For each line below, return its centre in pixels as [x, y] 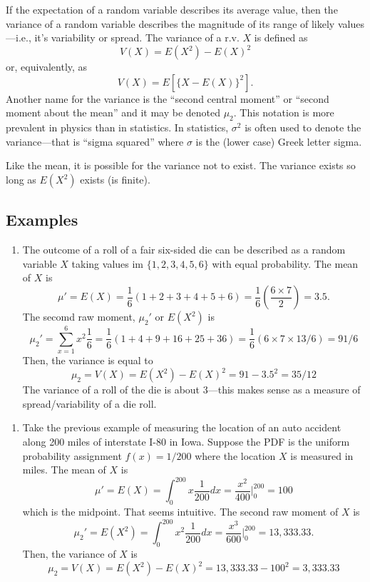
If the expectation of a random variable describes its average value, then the [172, 9]
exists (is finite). [115, 180]
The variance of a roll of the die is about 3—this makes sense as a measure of [191, 390]
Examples [42, 220]
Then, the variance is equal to [88, 360]
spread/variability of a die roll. [89, 403]
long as [21, 180]
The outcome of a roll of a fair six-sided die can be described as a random [184, 250]
